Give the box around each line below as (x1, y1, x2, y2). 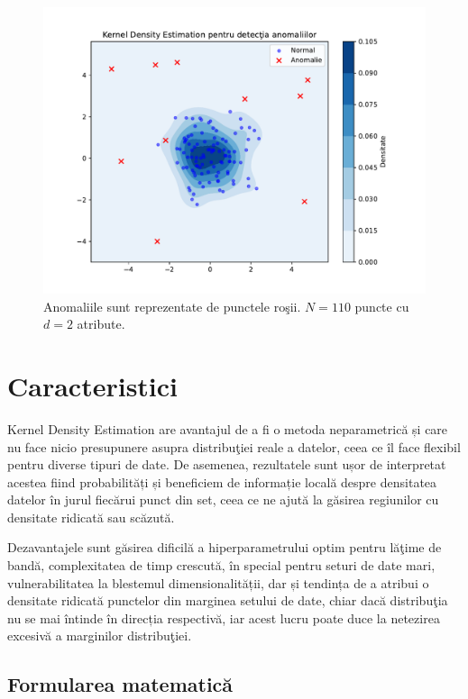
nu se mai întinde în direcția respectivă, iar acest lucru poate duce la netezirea (7, 608, 440, 627)
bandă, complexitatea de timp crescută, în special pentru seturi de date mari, (7, 556, 436, 575)
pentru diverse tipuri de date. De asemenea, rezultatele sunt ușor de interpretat (7, 455, 446, 474)
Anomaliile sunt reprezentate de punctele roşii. (43, 296, 301, 315)
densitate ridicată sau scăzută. (7, 507, 175, 526)
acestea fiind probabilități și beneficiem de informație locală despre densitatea (7, 472, 437, 491)
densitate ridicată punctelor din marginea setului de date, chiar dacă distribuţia (7, 591, 448, 610)
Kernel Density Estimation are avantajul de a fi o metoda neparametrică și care (7, 419, 448, 438)
